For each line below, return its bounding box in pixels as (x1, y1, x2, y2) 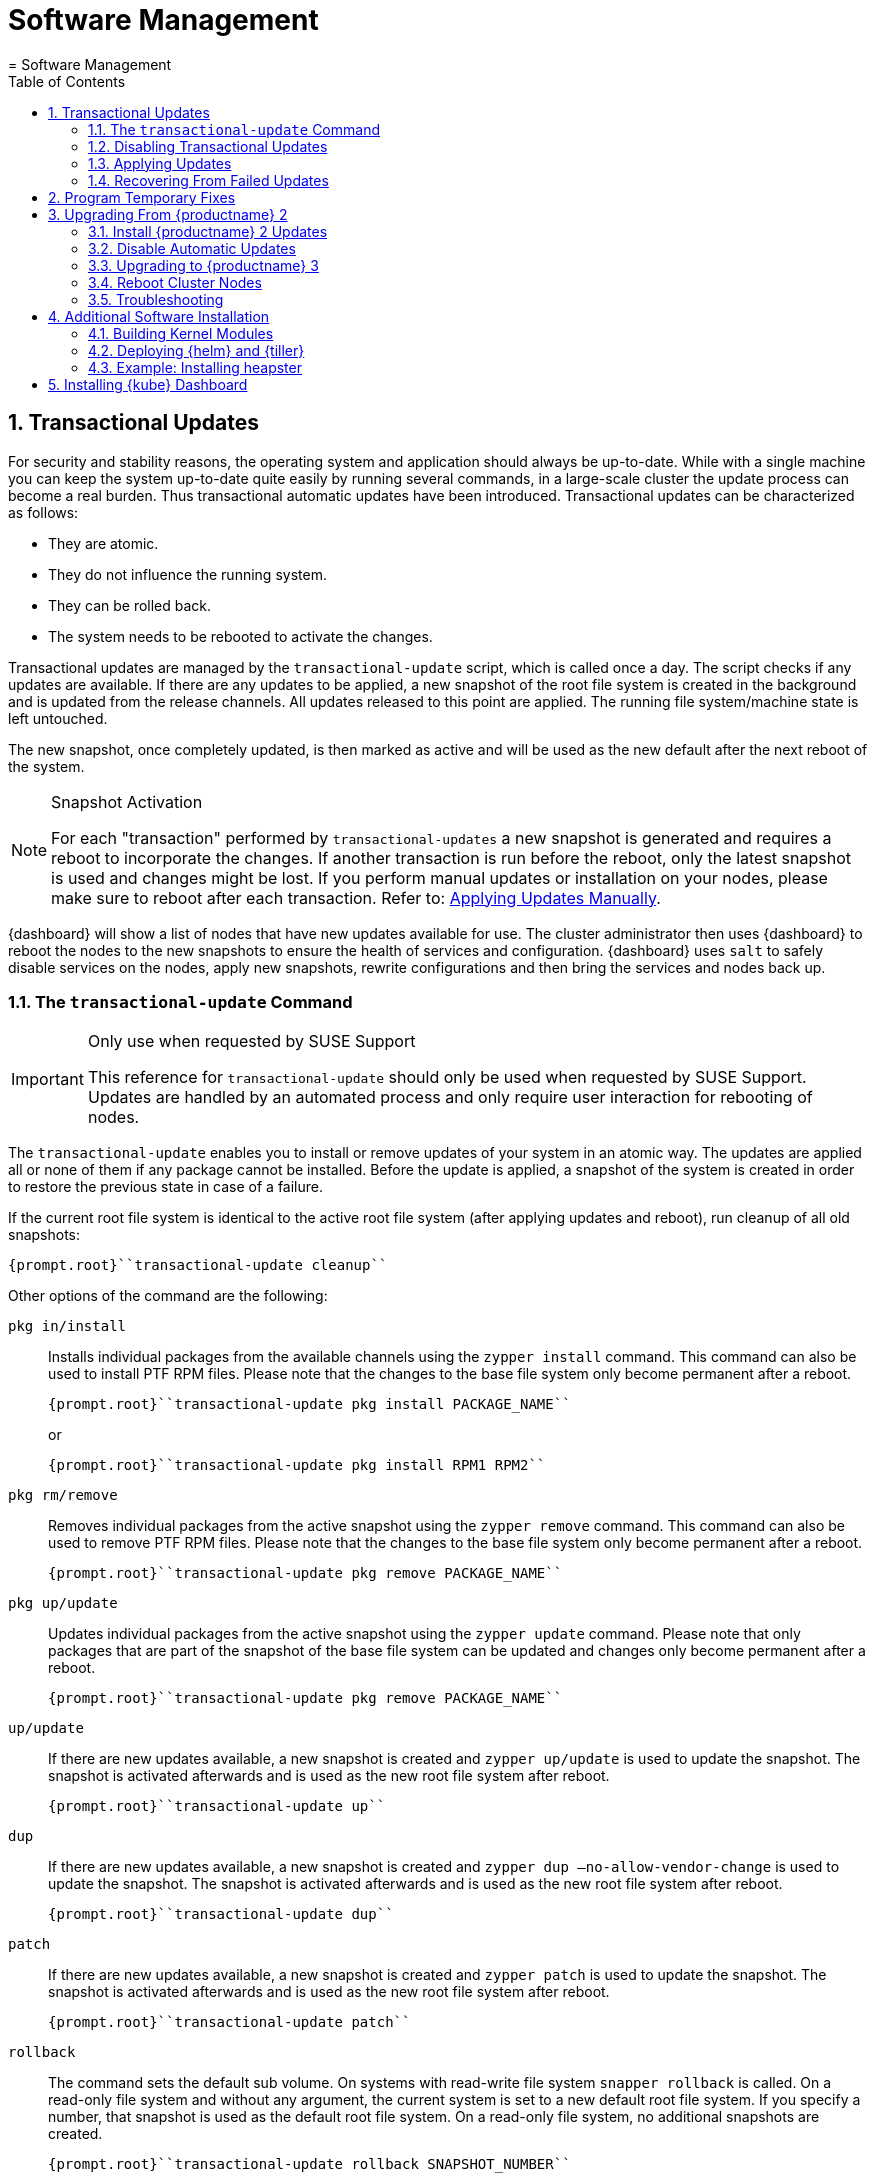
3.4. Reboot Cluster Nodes (88, 273, 262, 291)
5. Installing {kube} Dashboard (48, 375, 248, 393)
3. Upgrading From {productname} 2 (48, 205, 288, 223)
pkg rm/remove (8, 1487, 118, 1504)
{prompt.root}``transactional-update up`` (48, 1798, 386, 1815)
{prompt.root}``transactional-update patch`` (48, 2014, 411, 2031)
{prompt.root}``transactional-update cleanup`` (8, 1257, 388, 1274)
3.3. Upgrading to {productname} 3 (88, 256, 319, 274)
